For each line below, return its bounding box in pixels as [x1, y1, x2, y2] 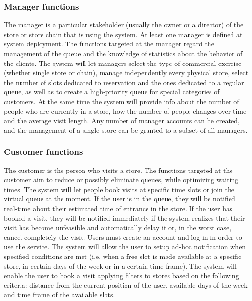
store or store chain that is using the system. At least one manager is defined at [4, 29, 243, 39]
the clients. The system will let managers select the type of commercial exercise [4, 58, 242, 68]
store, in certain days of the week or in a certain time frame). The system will [4, 260, 237, 271]
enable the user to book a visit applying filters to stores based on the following [4, 270, 239, 280]
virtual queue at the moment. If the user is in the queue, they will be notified [4, 193, 235, 204]
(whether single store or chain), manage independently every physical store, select [4, 67, 249, 78]
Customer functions [4, 146, 83, 158]
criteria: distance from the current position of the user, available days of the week [4, 279, 248, 290]
